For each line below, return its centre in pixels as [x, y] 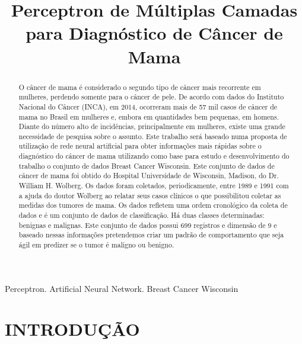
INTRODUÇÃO [72, 329]
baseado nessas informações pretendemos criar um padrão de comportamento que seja [151, 235]
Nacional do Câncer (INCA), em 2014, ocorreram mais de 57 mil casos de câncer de [148, 106]
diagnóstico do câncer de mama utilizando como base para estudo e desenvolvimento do [154, 156]
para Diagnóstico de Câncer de [154, 33]
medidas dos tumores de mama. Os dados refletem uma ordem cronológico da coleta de [153, 205]
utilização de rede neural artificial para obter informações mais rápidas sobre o [140, 146]
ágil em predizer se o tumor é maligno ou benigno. [96, 245]
